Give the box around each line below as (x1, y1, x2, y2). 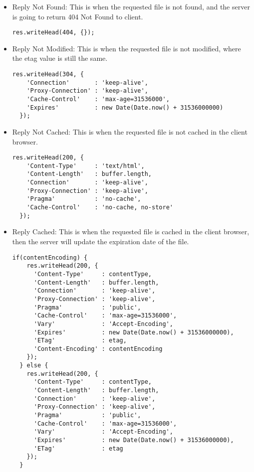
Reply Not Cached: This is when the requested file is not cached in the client (12, 126, 248, 137)
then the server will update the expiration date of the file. (12, 236, 189, 246)
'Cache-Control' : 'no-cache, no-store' (26, 204, 173, 211)
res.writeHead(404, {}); (12, 29, 95, 36)
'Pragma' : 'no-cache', (26, 195, 141, 203)
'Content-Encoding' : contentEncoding (33, 345, 163, 352)
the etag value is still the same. (12, 53, 108, 63)
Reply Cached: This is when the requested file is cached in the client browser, (12, 226, 250, 237)
